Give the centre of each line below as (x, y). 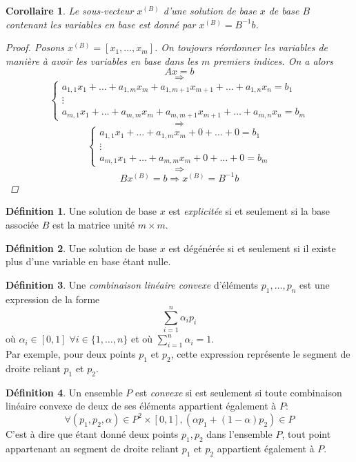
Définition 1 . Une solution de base (81, 211)
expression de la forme (53, 299)
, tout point (306, 433)
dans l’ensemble (239, 433)
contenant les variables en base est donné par (101, 24)
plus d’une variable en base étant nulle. (88, 261)
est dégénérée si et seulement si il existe (252, 248)
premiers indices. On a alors (274, 60)
